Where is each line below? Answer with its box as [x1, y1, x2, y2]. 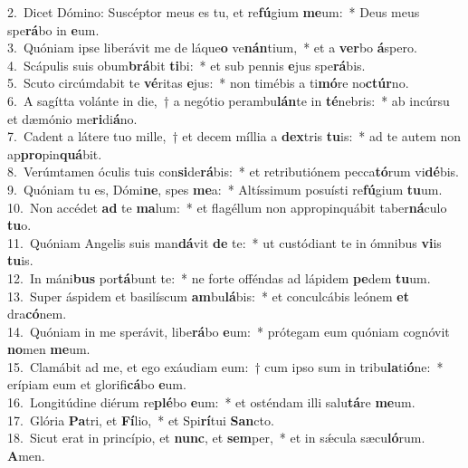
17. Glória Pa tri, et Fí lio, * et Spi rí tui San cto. [7, 410, 274, 429]
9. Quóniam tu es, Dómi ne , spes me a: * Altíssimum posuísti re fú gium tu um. [7, 179, 443, 198]
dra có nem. [7, 304, 67, 323]
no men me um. [7, 339, 91, 358]
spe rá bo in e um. [7, 20, 100, 39]
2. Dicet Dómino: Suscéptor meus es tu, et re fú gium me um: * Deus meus [7, 3, 420, 21]
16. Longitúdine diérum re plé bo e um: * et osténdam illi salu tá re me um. [7, 393, 415, 412]
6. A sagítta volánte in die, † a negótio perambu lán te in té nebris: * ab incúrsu [7, 91, 450, 110]
